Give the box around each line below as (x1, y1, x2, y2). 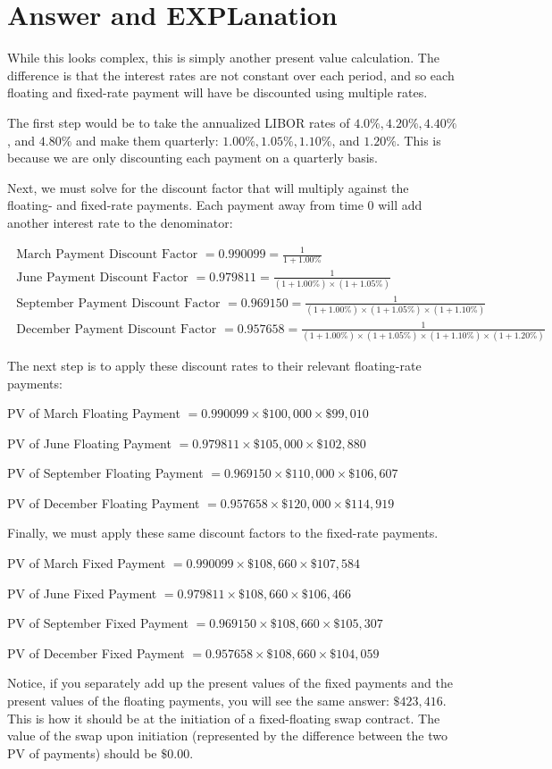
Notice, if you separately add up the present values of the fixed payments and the (7, 673, 453, 692)
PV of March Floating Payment (7, 404, 180, 422)
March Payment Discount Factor (16, 248, 198, 261)
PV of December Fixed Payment (7, 643, 185, 662)
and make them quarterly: (76, 130, 219, 149)
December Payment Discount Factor (16, 322, 217, 336)
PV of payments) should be (7, 743, 157, 762)
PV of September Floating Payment (7, 464, 204, 482)
